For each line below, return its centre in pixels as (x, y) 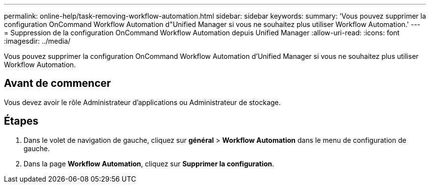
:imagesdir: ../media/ (37, 41)
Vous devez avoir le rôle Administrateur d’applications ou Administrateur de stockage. (142, 102)
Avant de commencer (57, 83)
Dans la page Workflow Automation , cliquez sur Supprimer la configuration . (149, 163)
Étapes (21, 121)
